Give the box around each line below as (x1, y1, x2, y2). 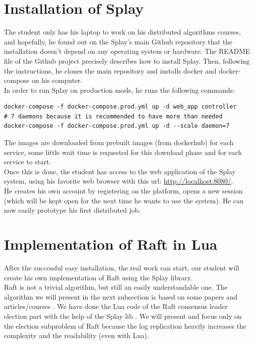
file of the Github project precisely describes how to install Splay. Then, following (4, 55, 250, 66)
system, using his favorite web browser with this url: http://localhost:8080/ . (4, 176, 233, 186)
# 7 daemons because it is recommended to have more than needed (4, 113, 222, 120)
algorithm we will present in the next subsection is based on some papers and (4, 291, 238, 302)
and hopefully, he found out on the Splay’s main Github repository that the (4, 36, 232, 46)
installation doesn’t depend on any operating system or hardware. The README (4, 46, 250, 56)
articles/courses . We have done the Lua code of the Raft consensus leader (4, 301, 228, 311)
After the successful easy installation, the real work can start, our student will (4, 262, 239, 272)
